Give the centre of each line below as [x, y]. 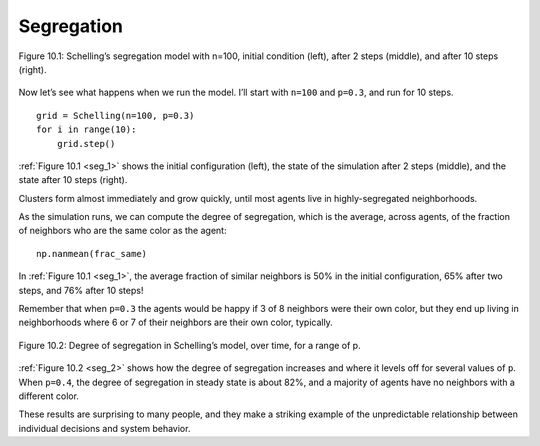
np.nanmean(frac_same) [92, 253]
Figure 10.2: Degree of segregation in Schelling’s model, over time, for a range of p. [189, 345]
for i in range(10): [86, 129]
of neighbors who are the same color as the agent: [122, 231]
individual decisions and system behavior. [104, 428]
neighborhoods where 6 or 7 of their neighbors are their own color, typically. [176, 322]
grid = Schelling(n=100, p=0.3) [115, 115]
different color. [49, 396]
